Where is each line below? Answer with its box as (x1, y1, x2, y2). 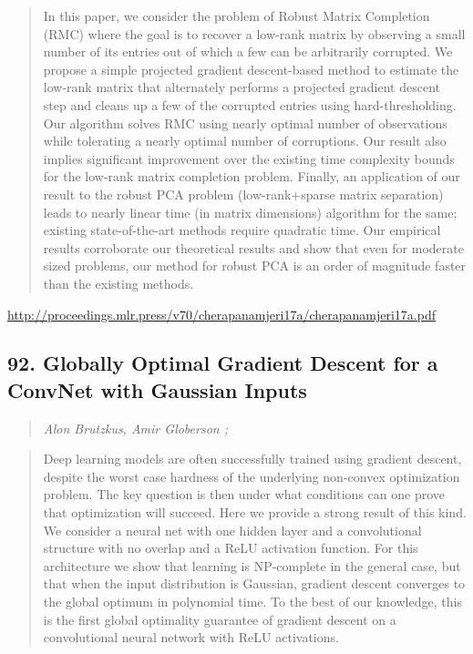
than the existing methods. (43, 273, 194, 292)
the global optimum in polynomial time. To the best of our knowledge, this (43, 592, 462, 611)
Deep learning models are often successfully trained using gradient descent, (43, 449, 462, 468)
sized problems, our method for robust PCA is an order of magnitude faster (43, 256, 467, 275)
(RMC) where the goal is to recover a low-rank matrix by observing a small (43, 24, 466, 43)
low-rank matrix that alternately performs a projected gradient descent (43, 77, 441, 97)
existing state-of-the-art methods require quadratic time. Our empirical (43, 220, 441, 240)
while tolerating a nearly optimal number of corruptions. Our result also (43, 131, 447, 150)
